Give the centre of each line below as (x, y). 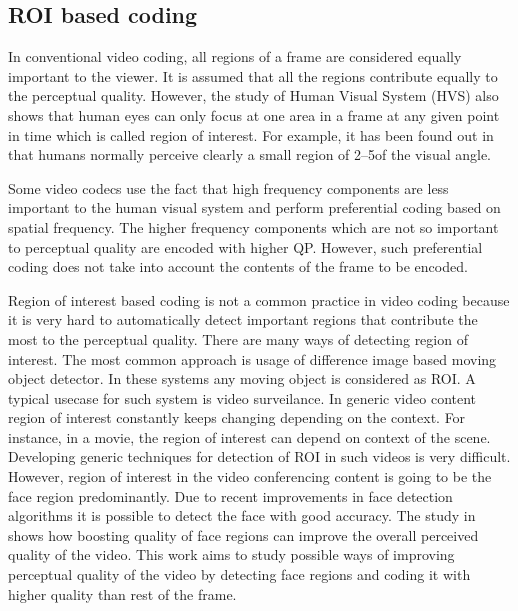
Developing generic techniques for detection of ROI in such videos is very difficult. (259, 456)
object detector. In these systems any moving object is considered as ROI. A (242, 378)
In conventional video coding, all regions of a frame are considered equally (235, 56)
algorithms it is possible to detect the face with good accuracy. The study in (242, 515)
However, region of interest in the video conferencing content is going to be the (250, 476)
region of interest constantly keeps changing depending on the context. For (237, 417)
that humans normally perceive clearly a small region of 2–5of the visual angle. (249, 154)
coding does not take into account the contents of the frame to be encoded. (238, 266)
